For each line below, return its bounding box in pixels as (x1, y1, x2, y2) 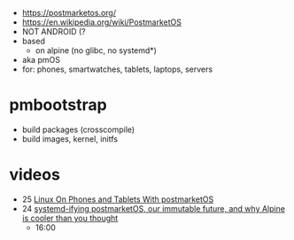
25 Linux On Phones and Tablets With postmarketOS (21, 194, 214, 205)
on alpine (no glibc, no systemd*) (35, 45, 158, 56)
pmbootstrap (9, 95, 108, 115)
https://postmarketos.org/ (21, 8, 117, 18)
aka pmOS (21, 55, 60, 65)
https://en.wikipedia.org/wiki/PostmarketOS (21, 17, 182, 27)
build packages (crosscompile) (21, 124, 135, 135)
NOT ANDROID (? (21, 27, 86, 36)
